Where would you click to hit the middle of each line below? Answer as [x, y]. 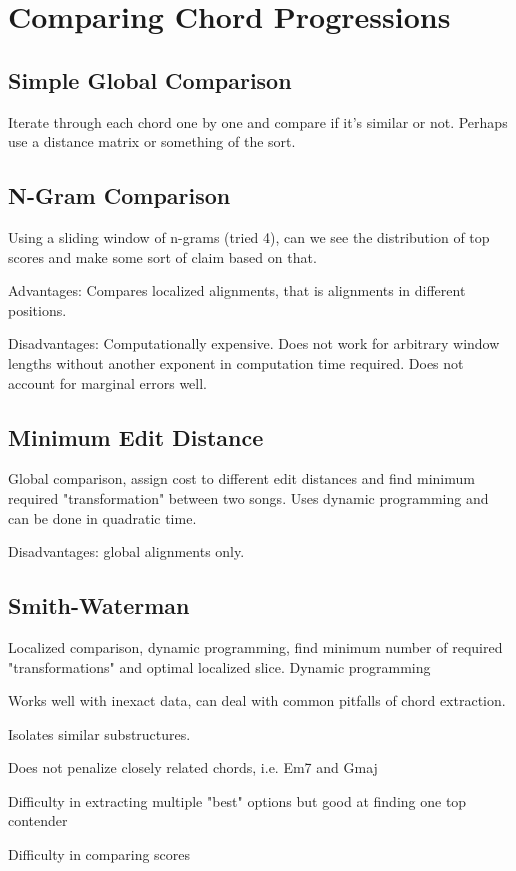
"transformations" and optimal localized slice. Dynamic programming [219, 666]
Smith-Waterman [99, 605]
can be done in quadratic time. [102, 517]
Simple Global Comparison [150, 79]
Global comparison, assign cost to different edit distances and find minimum [241, 478]
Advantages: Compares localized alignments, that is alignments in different [237, 290]
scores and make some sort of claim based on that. [162, 256]
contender [38, 820]
